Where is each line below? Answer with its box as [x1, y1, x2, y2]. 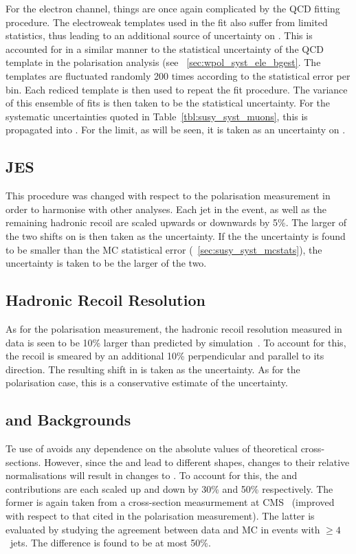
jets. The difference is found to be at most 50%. [10, 535, 211, 550]
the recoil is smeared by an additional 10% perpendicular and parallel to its [5, 348, 324, 363]
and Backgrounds [5, 409, 131, 430]
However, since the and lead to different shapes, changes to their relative [44, 454, 350, 469]
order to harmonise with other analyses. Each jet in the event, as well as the [5, 201, 326, 216]
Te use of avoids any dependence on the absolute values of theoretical [5, 441, 298, 456]
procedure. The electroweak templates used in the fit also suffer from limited [5, 14, 328, 29]
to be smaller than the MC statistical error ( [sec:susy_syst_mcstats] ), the [5, 242, 322, 256]
